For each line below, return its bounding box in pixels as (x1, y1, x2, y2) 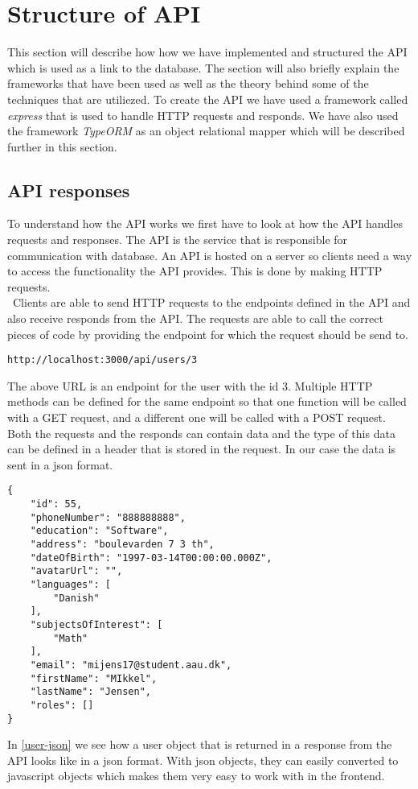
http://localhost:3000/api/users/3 (7, 354, 198, 366)
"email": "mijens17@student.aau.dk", (30, 659, 232, 671)
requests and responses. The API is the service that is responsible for (7, 231, 348, 248)
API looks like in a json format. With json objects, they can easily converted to (7, 751, 399, 768)
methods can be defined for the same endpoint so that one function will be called (7, 393, 407, 410)
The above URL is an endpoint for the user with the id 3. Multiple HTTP (7, 377, 373, 394)
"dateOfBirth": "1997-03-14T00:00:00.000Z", (30, 551, 273, 564)
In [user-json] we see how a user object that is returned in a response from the (7, 736, 392, 753)
